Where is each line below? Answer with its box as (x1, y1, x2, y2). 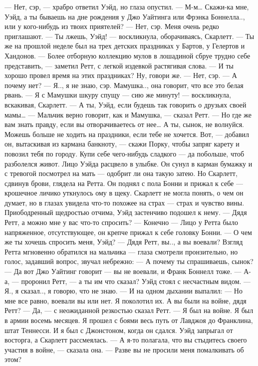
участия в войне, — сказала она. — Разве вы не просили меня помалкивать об (4, 344, 244, 354)
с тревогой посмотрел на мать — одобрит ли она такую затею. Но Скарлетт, (4, 168, 238, 178)
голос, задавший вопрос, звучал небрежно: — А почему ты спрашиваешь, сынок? (4, 256, 254, 266)
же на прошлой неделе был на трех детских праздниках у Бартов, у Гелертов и (4, 40, 245, 51)
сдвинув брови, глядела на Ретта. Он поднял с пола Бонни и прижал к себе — (4, 177, 243, 188)
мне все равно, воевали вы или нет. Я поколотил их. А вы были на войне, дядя (4, 295, 247, 305)
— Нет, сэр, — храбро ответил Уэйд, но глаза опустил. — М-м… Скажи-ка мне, (4, 1, 249, 11)
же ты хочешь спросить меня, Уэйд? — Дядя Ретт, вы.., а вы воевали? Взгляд (4, 236, 243, 247)
